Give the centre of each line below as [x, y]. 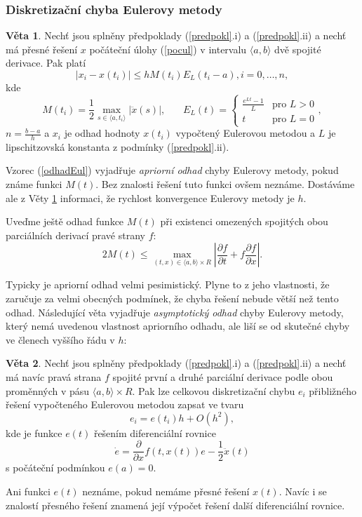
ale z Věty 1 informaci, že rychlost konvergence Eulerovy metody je [150, 197]
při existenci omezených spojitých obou [244, 221]
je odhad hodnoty [102, 133]
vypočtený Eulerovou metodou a [246, 133]
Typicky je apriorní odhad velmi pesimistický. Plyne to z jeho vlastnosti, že [168, 284]
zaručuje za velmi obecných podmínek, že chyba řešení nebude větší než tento [172, 298]
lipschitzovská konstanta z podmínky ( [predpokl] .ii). [118, 146]
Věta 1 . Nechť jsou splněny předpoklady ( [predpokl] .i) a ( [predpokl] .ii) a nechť [176, 35]
